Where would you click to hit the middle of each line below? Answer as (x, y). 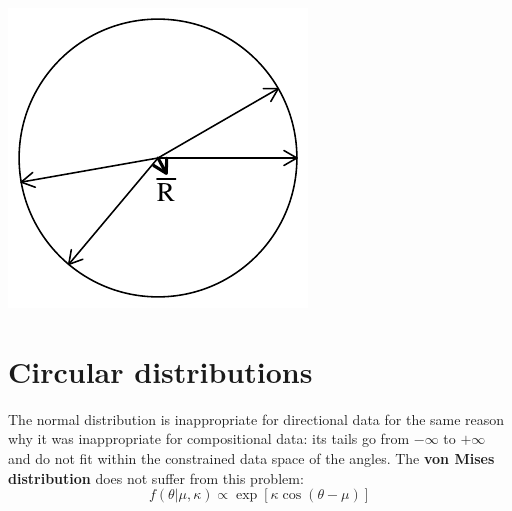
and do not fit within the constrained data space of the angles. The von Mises (251, 457)
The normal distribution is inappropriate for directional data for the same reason (256, 418)
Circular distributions (160, 370)
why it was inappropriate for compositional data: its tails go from (209, 438)
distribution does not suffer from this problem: (156, 477)
